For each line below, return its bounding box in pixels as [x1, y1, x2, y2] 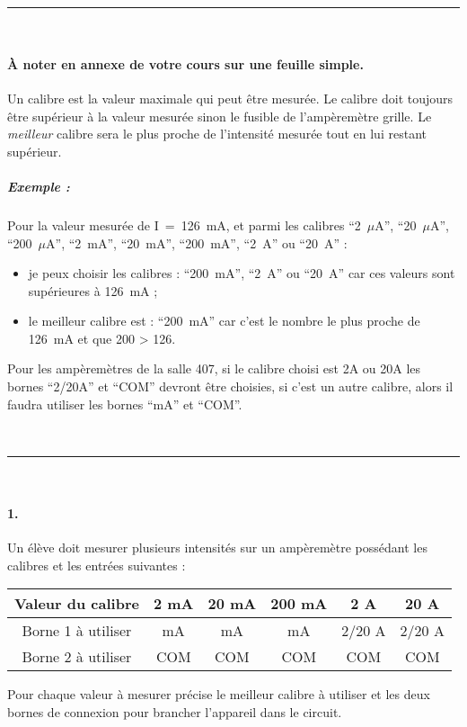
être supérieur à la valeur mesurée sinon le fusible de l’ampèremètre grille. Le [7, 106, 432, 125]
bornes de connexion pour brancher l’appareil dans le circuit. [7, 703, 342, 722]
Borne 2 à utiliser [22, 646, 132, 668]
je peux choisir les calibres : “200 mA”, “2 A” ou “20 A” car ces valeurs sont [28, 264, 455, 283]
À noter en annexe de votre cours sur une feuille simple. [7, 54, 364, 73]
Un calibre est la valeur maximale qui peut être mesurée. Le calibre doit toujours [7, 88, 454, 107]
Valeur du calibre [14, 593, 139, 615]
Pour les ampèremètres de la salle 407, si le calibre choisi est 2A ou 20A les [7, 359, 421, 378]
